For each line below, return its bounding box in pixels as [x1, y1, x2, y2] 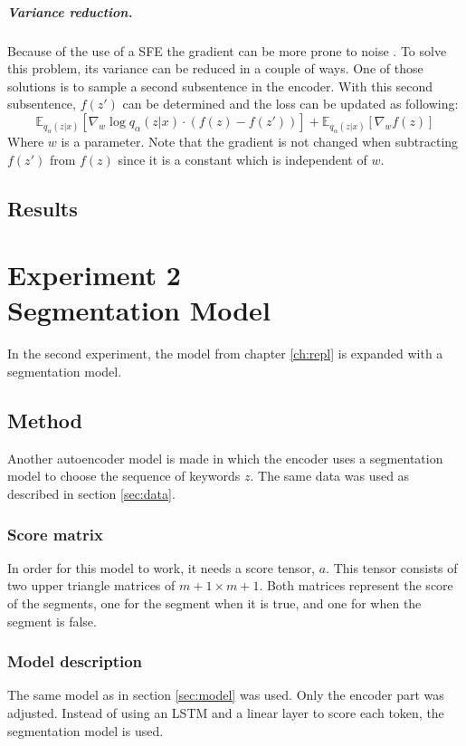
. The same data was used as [250, 466, 410, 485]
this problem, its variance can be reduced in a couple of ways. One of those [7, 59, 423, 78]
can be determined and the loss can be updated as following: [122, 94, 459, 113]
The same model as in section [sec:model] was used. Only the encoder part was [7, 685, 444, 704]
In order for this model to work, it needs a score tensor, [7, 558, 316, 577]
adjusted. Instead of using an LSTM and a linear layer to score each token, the [7, 703, 444, 722]
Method [7, 406, 82, 434]
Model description [7, 650, 143, 673]
